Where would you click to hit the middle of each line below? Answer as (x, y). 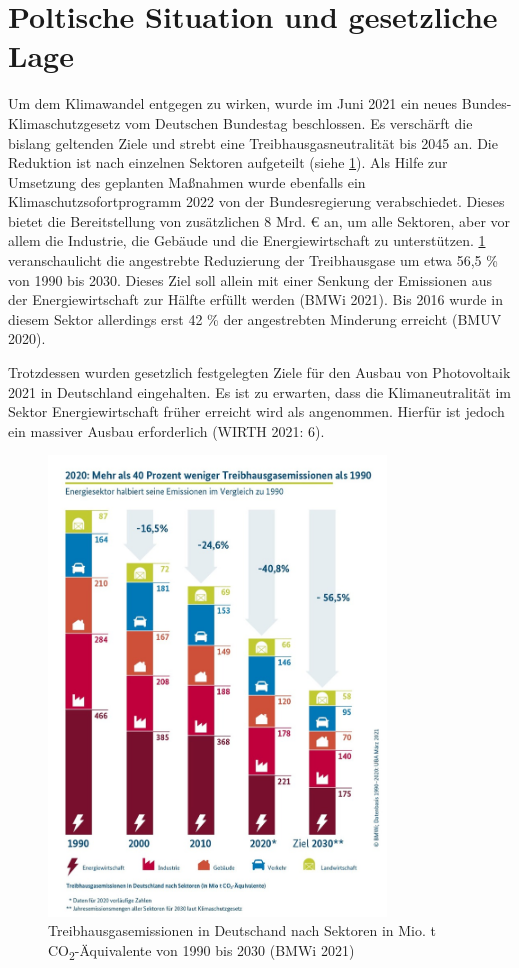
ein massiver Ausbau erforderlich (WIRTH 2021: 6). (166, 430)
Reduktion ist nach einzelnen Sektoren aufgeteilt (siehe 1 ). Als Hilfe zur (228, 162)
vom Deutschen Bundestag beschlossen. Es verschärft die (298, 122)
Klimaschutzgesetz (64, 122)
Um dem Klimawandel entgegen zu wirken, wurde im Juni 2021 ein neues (233, 103)
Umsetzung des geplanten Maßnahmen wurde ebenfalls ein (187, 181)
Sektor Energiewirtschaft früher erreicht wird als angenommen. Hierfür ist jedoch (256, 411)
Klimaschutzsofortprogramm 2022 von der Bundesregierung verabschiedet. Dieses (256, 201)
